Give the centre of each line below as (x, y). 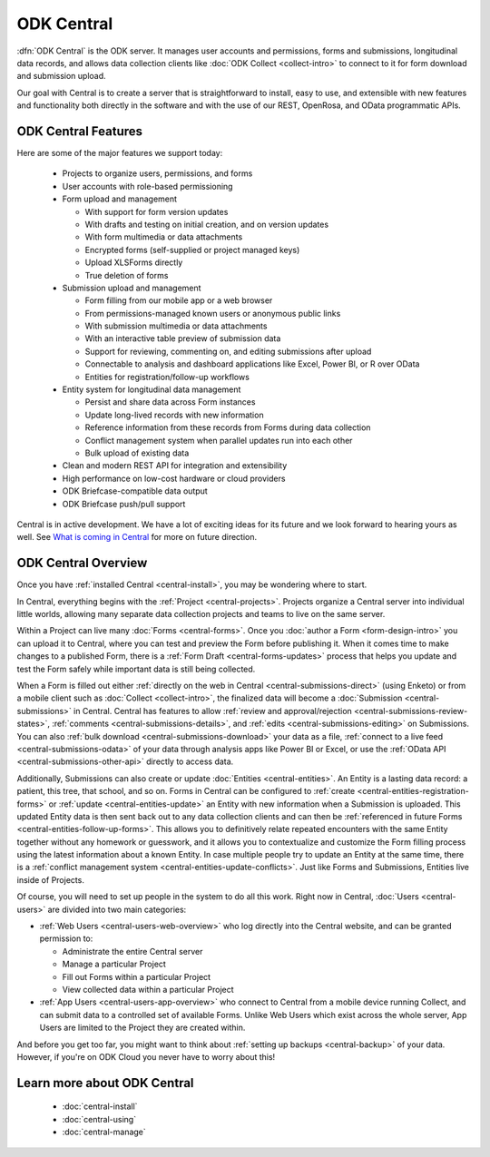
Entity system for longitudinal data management (152, 389)
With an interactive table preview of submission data (183, 338)
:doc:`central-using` (99, 1119)
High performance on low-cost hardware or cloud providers (174, 478)
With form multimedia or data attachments (164, 237)
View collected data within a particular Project (148, 989)
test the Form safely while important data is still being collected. (136, 669)
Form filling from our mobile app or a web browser (179, 300)
